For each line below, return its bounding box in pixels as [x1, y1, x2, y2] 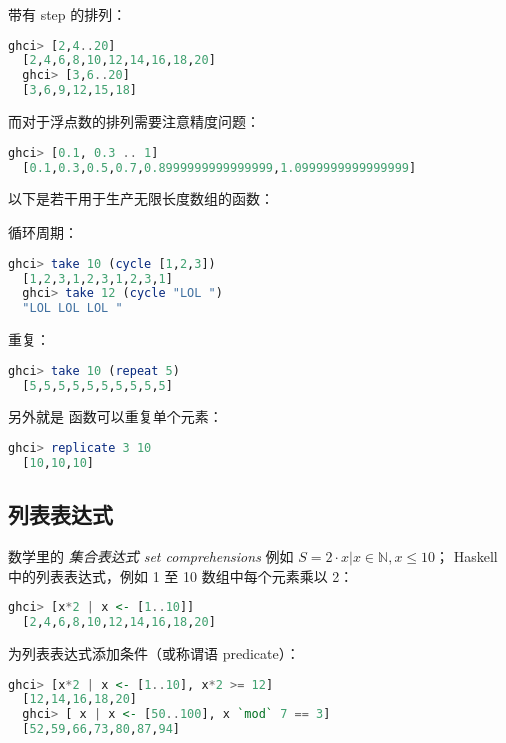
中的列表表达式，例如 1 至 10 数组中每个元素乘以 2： [8, 565, 354, 586]
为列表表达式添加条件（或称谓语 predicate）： [8, 642, 300, 663]
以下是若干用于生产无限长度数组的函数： [8, 188, 274, 209]
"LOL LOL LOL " [22, 301, 123, 316]
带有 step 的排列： [8, 4, 127, 24]
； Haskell [435, 546, 498, 567]
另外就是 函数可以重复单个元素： [8, 406, 223, 427]
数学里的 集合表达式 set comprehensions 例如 [8, 546, 294, 567]
